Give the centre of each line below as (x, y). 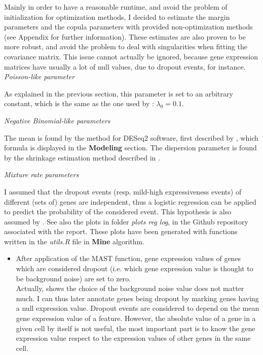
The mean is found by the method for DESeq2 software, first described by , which (131, 137)
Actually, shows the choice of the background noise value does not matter (130, 288)
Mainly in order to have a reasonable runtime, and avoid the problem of (116, 7)
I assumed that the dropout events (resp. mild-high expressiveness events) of (123, 191)
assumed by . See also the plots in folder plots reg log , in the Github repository (126, 221)
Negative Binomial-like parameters (57, 120)
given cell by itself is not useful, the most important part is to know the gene (136, 328)
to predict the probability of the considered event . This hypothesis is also (118, 212)
